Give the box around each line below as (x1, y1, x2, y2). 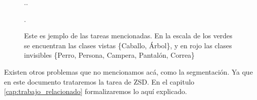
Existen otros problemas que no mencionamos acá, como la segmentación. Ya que (4, 66, 253, 77)
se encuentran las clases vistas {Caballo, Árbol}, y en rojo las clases (24, 40, 232, 50)
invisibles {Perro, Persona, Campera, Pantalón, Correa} (24, 50, 195, 60)
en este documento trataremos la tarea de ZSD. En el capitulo (4, 76, 194, 87)
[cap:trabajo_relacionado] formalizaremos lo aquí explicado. (4, 86, 187, 97)
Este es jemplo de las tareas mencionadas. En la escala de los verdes (24, 30, 232, 41)
